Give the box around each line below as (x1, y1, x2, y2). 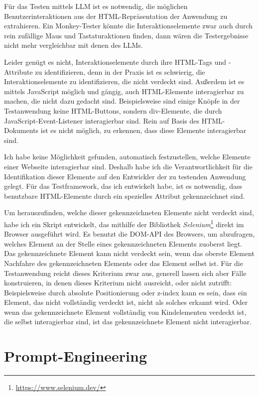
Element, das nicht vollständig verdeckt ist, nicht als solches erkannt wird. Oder (4, 297, 248, 307)
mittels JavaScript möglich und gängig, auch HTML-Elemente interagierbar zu (4, 86, 244, 96)
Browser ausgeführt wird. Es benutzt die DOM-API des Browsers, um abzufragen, (4, 229, 255, 239)
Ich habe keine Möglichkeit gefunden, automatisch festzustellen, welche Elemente (4, 151, 251, 162)
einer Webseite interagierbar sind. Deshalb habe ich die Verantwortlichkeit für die (4, 161, 253, 171)
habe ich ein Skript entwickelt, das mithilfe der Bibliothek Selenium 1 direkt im (4, 217, 244, 229)
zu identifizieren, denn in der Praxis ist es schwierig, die (35, 66, 205, 77)
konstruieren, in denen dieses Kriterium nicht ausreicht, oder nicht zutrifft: (4, 277, 232, 288)
